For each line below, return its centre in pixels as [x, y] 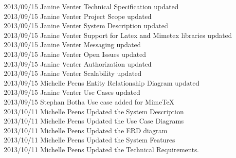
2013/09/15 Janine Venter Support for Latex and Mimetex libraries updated [118, 35]
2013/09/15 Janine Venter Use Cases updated [72, 92]
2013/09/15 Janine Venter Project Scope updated [78, 16]
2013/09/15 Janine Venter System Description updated [86, 26]
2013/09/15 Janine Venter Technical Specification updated [91, 6]
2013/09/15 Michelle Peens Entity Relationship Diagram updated [102, 82]
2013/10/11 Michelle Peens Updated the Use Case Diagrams [94, 121]
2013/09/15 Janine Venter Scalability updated [73, 73]
